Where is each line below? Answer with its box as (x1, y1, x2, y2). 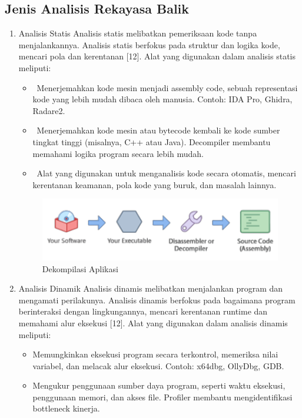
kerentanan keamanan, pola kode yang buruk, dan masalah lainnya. (32, 178, 277, 190)
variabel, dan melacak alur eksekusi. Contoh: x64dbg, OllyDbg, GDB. (32, 359, 284, 372)
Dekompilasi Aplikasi (42, 262, 118, 275)
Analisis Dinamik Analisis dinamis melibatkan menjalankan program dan (18, 282, 283, 295)
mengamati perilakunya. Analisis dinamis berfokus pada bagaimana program (18, 293, 296, 306)
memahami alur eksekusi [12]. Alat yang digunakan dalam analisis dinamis (18, 316, 288, 329)
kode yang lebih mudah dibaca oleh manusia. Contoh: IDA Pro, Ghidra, (32, 93, 293, 105)
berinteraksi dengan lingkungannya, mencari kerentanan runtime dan (18, 305, 268, 317)
